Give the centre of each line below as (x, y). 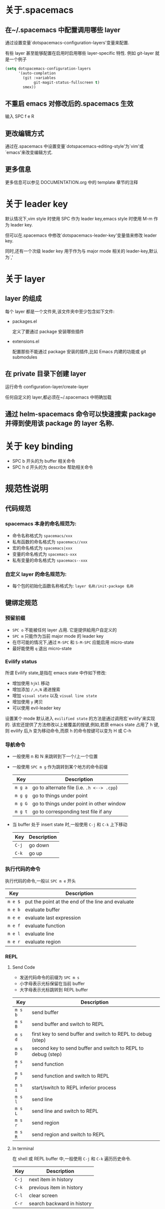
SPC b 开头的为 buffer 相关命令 (43, 461)
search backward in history (60, 1203)
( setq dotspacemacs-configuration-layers (48, 69)
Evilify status (21, 661)
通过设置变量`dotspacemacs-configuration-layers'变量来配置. (67, 43)
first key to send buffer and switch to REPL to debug (92, 1034)
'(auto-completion (37, 73)
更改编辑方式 (25, 133)
